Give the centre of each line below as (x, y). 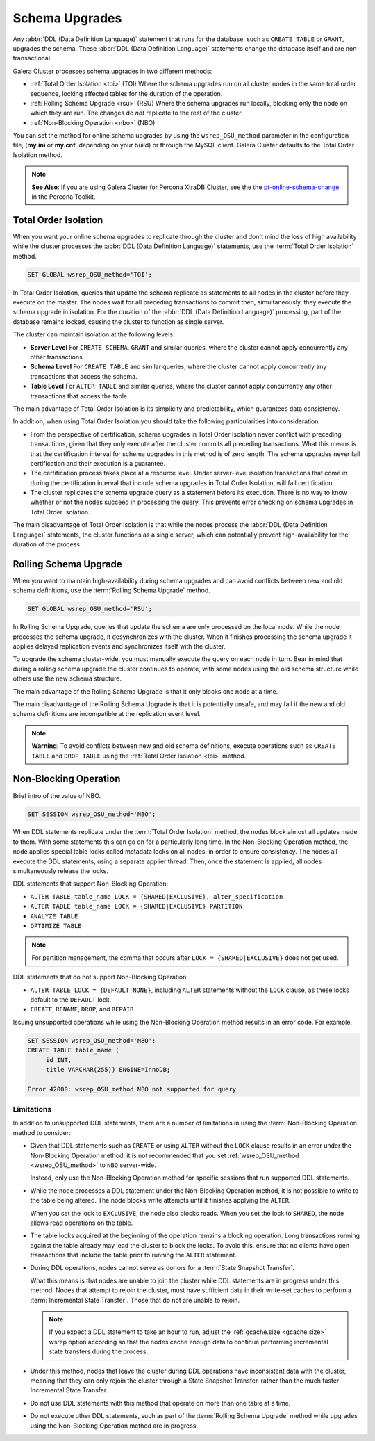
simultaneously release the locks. (61, 871)
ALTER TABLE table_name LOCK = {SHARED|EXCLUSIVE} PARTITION (136, 906)
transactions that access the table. (80, 396)
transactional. (32, 58)
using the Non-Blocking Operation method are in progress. (114, 1426)
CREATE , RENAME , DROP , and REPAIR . (83, 1009)
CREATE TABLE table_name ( (73, 1050)
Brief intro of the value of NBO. (57, 795)
